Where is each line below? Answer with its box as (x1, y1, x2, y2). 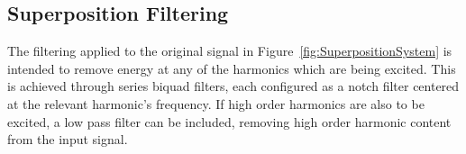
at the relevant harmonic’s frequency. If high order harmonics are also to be (7, 94, 425, 113)
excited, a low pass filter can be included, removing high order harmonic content (7, 112, 452, 131)
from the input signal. (7, 130, 128, 149)
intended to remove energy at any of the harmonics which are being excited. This (7, 59, 456, 77)
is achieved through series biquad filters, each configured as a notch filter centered (7, 77, 460, 95)
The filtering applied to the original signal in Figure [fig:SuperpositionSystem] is (7, 41, 452, 60)
